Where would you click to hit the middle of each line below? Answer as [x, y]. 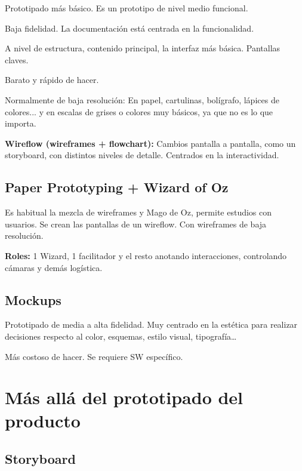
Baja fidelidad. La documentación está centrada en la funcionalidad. [130, 28]
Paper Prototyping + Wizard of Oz [117, 187]
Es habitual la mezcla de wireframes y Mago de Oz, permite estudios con [138, 212]
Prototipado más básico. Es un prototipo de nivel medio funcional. [127, 8]
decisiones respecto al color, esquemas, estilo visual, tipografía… [121, 336]
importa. [21, 123]
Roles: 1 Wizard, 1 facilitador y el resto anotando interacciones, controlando [146, 255]
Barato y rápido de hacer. [52, 80]
